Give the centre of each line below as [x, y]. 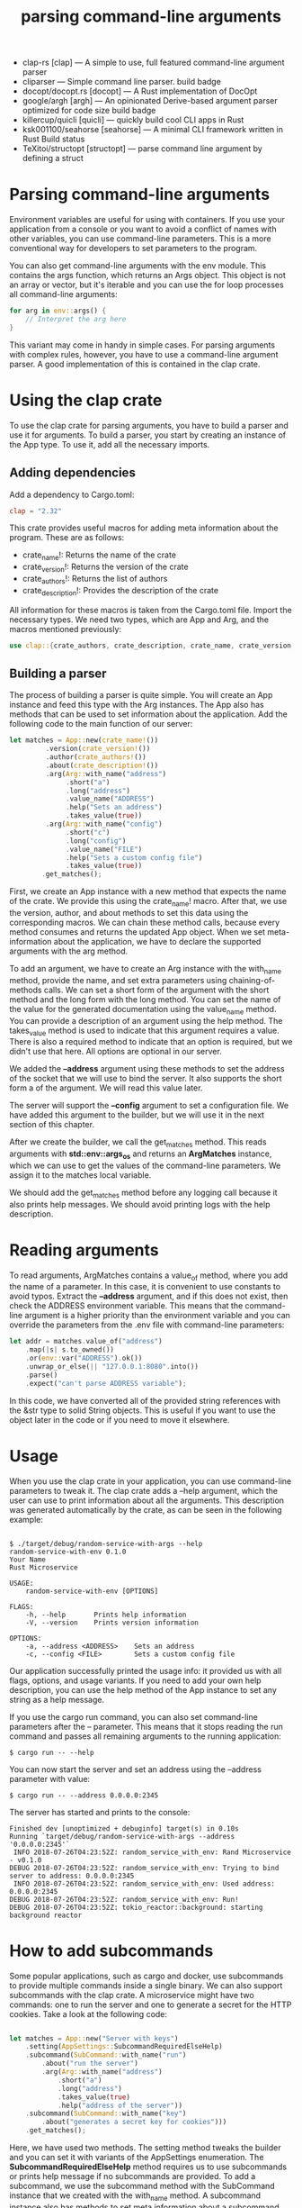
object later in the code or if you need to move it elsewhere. [120, 1419]
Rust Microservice [44, 1567]
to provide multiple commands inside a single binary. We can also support [146, 1985]
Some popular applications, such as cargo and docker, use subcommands [147, 1976]
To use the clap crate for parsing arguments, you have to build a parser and [149, 425]
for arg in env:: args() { [58, 311]
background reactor [46, 1915]
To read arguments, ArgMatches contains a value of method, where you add [149, 1276]
